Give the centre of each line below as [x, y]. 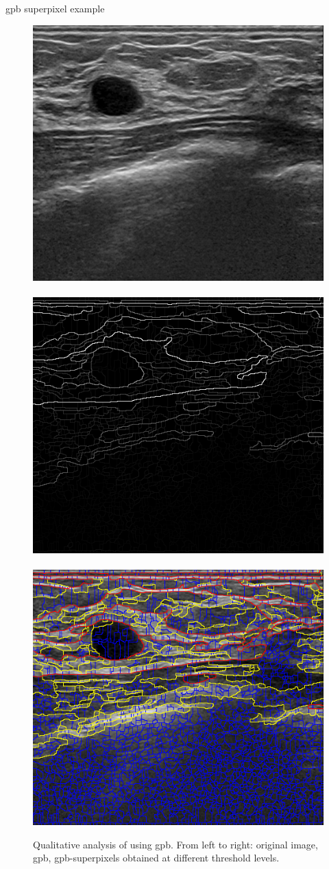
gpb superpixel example [55, 8]
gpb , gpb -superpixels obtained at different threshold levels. [156, 858]
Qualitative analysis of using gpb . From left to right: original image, [175, 844]
